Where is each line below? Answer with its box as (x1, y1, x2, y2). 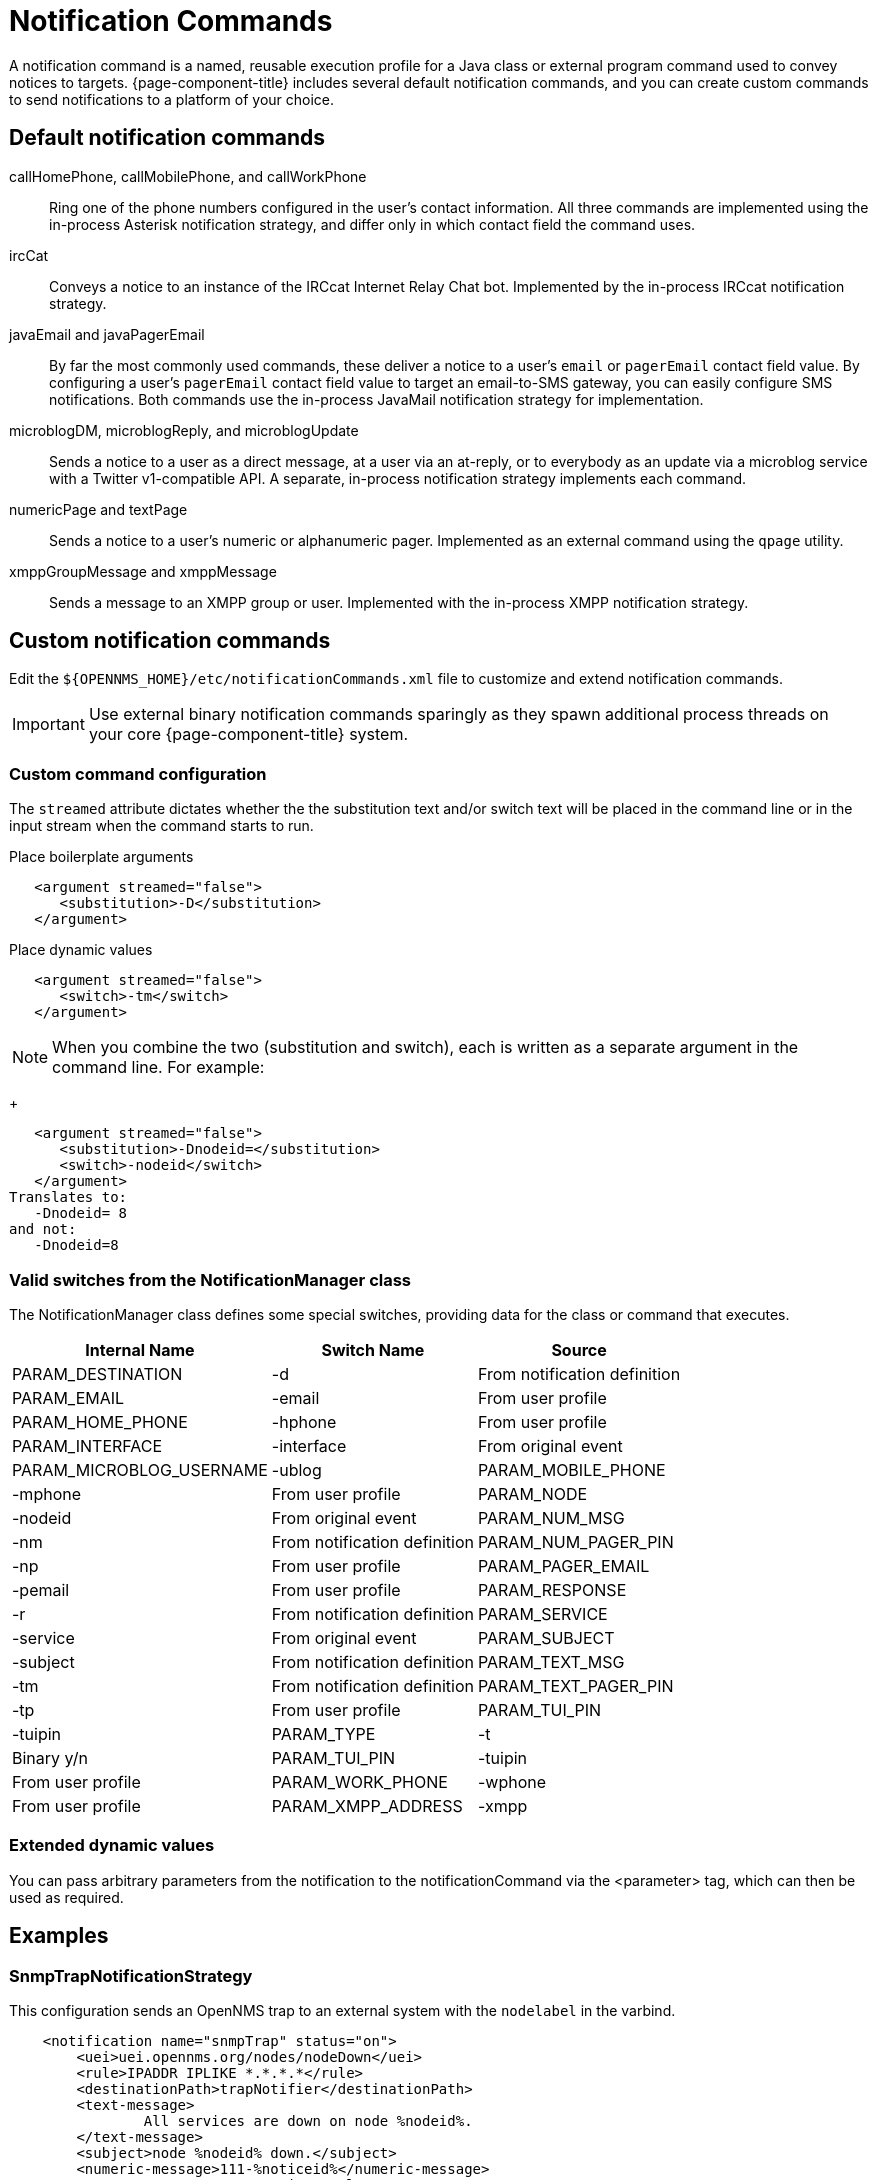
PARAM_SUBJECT (477, 1627, 615, 1648)
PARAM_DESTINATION (12, 1363, 183, 1384)
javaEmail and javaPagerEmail (9, 325, 205, 343)
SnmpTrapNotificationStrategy (9, 1965, 253, 1986)
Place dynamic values (9, 941, 153, 959)
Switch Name (321, 1339, 425, 1360)
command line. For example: (52, 1057, 265, 1078)
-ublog (271, 1459, 322, 1480)
